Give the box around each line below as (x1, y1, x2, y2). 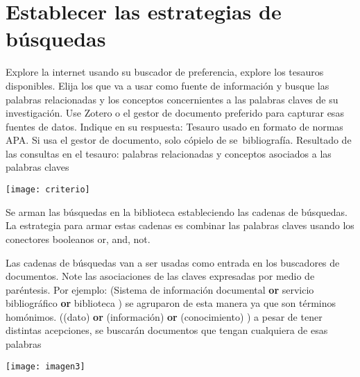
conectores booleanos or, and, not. (6, 231, 151, 246)
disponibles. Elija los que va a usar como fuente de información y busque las (6, 78, 329, 92)
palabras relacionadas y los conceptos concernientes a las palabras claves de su (6, 92, 338, 106)
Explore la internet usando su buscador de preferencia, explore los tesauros (6, 65, 324, 79)
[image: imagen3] (6, 361, 85, 371)
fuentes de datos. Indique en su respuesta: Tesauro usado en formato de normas (6, 119, 343, 133)
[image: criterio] (6, 185, 90, 195)
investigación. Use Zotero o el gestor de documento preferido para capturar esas (6, 106, 344, 120)
